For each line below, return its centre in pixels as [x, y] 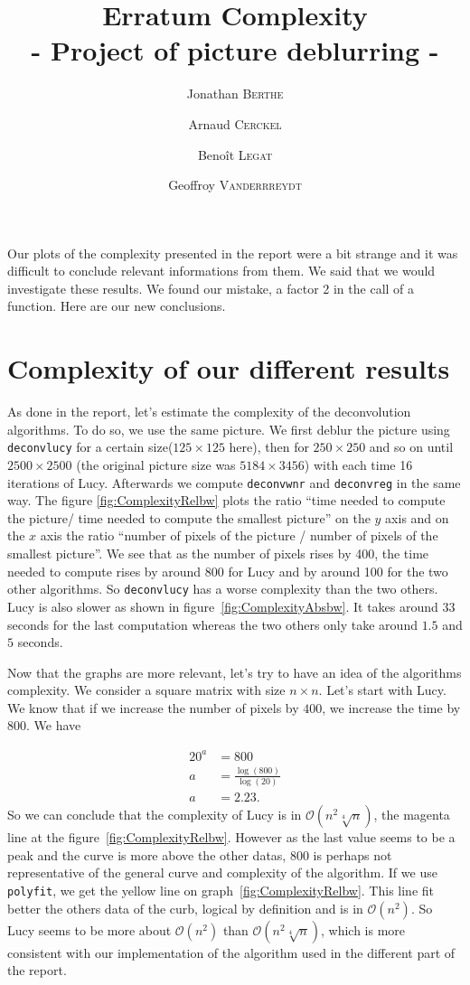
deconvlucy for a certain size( [90, 447]
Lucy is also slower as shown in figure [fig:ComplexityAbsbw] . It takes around [223, 606]
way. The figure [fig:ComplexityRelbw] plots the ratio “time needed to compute [226, 500]
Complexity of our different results [229, 368]
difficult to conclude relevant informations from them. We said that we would [221, 271]
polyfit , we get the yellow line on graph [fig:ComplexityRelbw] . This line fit [221, 891]
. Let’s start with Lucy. [382, 690]
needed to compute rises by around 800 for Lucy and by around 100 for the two [228, 571]
